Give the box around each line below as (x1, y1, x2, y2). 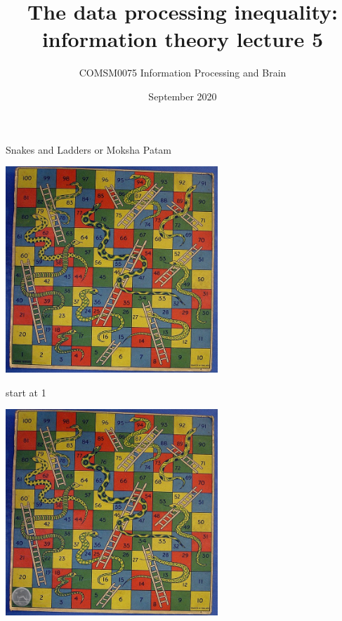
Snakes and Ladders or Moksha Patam (6, 142, 171, 156)
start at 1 (6, 385, 46, 399)
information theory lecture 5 (41, 25, 324, 53)
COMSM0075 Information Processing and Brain (79, 65, 287, 80)
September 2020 (148, 88, 217, 103)
